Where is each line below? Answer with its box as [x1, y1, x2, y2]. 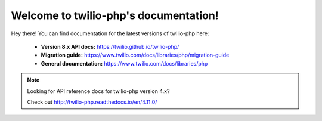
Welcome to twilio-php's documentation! [11, 9, 219, 22]
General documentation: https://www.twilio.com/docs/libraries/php [41, 60, 208, 67]
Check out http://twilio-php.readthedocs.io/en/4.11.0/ [27, 98, 157, 106]
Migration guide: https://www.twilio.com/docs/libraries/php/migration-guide [41, 51, 230, 59]
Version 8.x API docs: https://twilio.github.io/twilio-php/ [41, 43, 179, 50]
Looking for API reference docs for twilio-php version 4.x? [27, 87, 170, 95]
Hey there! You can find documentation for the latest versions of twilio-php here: [11, 30, 209, 37]
